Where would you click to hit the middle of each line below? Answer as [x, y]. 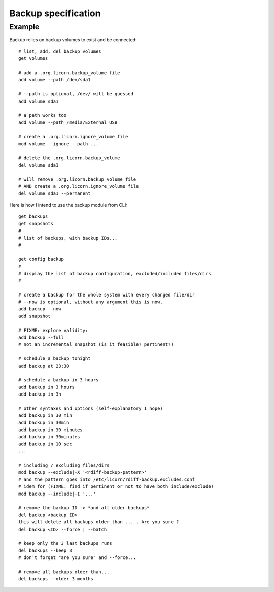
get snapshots [36, 224]
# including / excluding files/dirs [64, 465]
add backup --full [41, 337]
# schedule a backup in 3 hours [59, 380]
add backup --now [40, 309]
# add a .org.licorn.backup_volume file [69, 73]
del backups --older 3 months [56, 579]
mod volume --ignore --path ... [59, 144]
